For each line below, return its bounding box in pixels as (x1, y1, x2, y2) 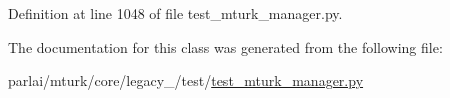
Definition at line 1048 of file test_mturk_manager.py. (8, 3, 343, 23)
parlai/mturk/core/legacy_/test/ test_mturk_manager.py (8, 70, 364, 91)
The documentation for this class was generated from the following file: (8, 36, 443, 57)
